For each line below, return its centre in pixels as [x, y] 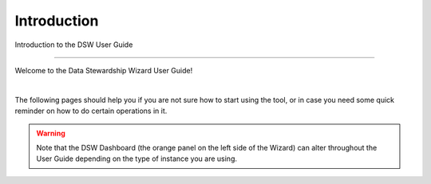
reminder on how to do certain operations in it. [91, 111]
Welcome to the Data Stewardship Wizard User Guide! [104, 70]
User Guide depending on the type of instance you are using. [137, 159]
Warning [51, 133]
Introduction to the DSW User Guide [74, 45]
